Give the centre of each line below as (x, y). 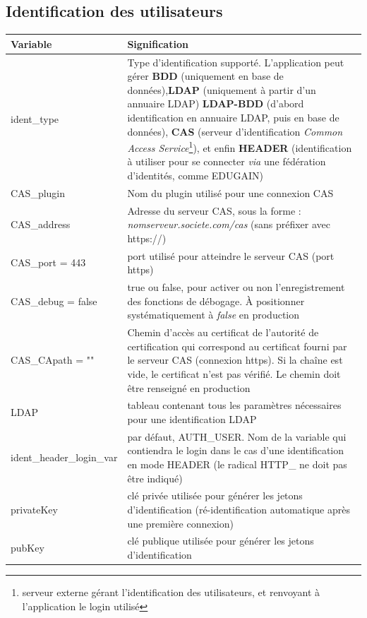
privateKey (34, 510)
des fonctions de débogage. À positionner (216, 301)
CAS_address (41, 224)
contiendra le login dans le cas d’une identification (236, 450)
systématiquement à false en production (213, 315)
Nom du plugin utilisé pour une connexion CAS (230, 192)
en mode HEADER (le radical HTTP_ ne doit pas (237, 464)
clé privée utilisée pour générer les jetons (215, 495)
